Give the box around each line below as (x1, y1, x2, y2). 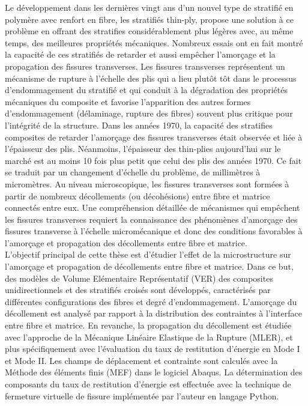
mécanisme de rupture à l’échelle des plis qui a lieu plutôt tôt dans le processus (5, 71, 297, 84)
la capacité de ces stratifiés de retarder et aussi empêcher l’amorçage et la (5, 48, 276, 61)
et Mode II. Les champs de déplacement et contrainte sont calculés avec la (5, 354, 278, 366)
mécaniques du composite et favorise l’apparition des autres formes (5, 95, 251, 108)
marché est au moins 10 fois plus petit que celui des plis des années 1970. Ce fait (5, 154, 302, 166)
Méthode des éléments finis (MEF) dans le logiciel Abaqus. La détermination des (5, 366, 303, 378)
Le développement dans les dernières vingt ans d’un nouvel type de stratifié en (5, 1, 294, 13)
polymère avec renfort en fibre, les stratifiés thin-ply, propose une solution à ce (5, 13, 294, 25)
